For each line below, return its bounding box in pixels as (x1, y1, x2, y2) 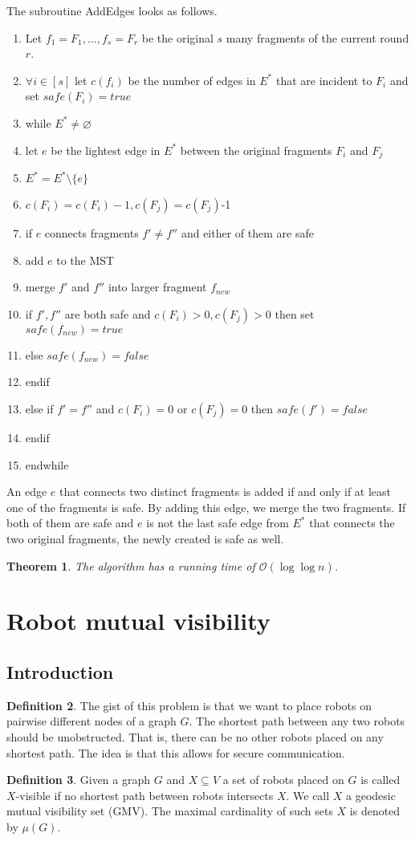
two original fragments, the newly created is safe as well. (6, 530, 284, 546)
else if (25, 400, 54, 416)
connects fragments (44, 225, 139, 242)
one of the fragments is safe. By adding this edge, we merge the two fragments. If (6, 498, 406, 515)
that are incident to (275, 71, 372, 88)
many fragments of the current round (226, 29, 409, 46)
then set (275, 305, 315, 322)
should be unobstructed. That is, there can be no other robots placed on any (6, 728, 384, 745)
